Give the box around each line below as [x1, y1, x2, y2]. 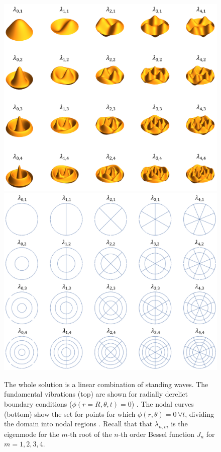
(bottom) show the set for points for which [4, 408, 136, 419]
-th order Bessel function [118, 428, 194, 439]
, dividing [185, 408, 214, 419]
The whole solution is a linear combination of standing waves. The [4, 379, 208, 389]
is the [171, 418, 188, 429]
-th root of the [67, 428, 112, 439]
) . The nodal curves [131, 398, 194, 409]
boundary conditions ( [4, 398, 72, 409]
